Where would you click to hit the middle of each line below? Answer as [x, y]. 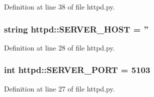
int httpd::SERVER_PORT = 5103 [77, 70]
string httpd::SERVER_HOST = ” [76, 29]
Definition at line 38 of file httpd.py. [59, 6]
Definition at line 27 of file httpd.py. [59, 88]
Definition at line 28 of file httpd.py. [59, 47]
